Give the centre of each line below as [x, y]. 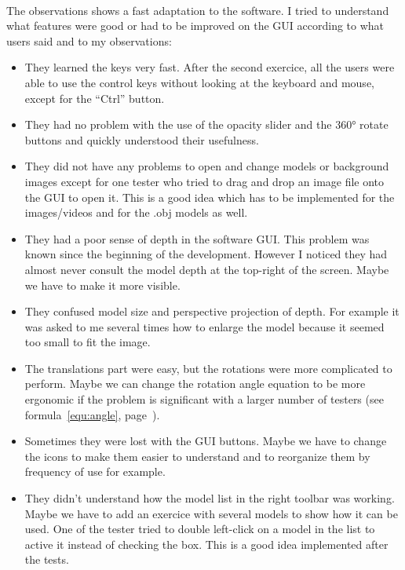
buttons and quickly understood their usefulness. [142, 139]
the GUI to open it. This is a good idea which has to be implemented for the [210, 197]
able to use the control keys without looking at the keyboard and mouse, [199, 82]
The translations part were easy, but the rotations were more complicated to [208, 368]
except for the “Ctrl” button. [95, 98]
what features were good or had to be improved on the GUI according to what [195, 26]
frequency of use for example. [95, 471]
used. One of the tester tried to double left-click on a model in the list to [200, 529]
